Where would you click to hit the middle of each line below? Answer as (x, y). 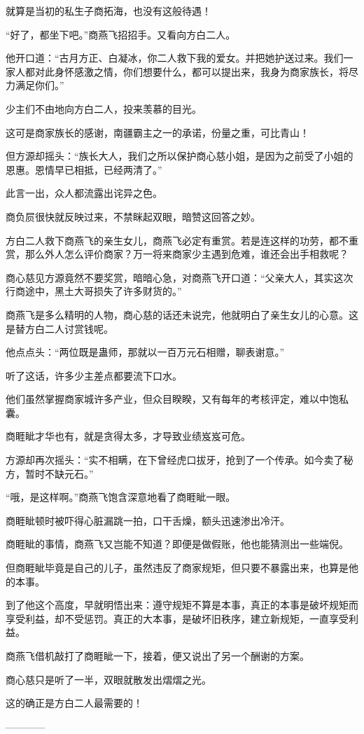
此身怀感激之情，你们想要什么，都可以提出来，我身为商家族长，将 (196, 71)
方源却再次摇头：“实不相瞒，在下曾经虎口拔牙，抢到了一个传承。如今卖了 (175, 460)
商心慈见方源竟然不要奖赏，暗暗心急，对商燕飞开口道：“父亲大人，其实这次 (180, 277)
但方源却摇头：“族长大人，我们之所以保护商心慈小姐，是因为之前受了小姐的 (180, 156)
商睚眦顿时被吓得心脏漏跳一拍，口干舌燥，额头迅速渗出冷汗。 (148, 520)
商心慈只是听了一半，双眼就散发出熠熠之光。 (108, 679)
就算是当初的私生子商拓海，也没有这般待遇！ (108, 11)
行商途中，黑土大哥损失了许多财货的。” (94, 291)
